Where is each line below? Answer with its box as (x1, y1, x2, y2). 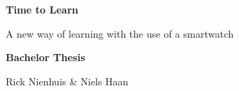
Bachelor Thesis (6, 50, 85, 65)
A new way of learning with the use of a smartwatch (6, 26, 234, 41)
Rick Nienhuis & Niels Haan (6, 73, 129, 88)
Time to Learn (6, 2, 78, 16)
